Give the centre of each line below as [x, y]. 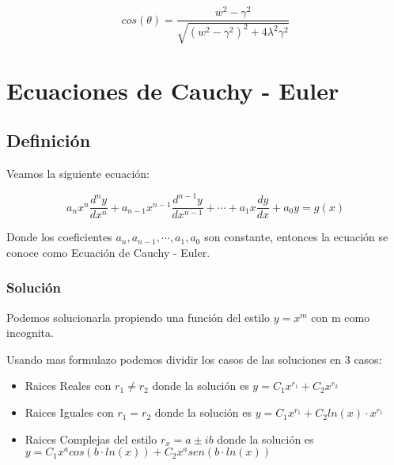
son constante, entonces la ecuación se [296, 237]
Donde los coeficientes [59, 237]
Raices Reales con [68, 386]
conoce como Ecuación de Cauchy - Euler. [108, 252]
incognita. [30, 333]
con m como [341, 317]
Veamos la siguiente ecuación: [78, 174]
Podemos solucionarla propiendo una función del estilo [138, 317]
